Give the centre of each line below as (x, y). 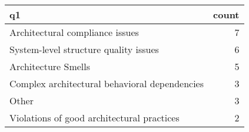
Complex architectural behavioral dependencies (107, 83)
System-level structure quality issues (84, 49)
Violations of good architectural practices (94, 118)
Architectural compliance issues (74, 32)
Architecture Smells (50, 66)
